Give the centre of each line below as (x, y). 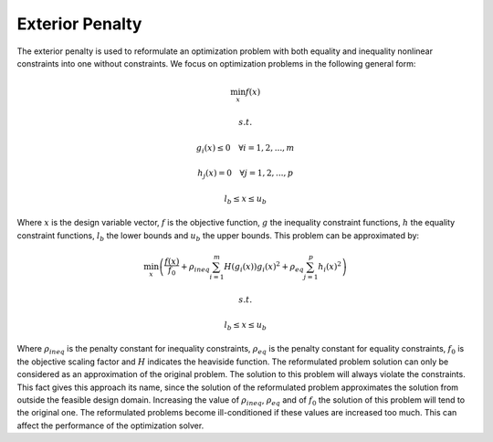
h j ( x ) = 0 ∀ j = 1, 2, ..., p (246, 174)
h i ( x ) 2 (330, 267)
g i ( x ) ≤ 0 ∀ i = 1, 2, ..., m (246, 149)
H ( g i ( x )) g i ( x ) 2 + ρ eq (264, 267)
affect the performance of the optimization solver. (110, 426)
